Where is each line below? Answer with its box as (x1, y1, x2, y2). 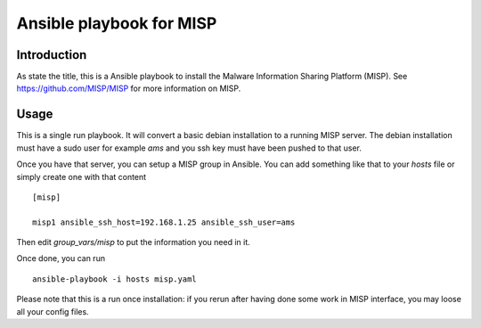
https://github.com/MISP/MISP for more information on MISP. (16, 83, 241, 94)
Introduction (16, 47, 87, 62)
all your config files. (16, 306, 89, 316)
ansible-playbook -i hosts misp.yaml (32, 274, 198, 284)
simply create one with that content (16, 171, 147, 182)
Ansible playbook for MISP (16, 13, 217, 33)
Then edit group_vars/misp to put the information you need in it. (16, 237, 251, 248)
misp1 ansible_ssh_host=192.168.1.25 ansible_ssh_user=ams (32, 217, 296, 227)
